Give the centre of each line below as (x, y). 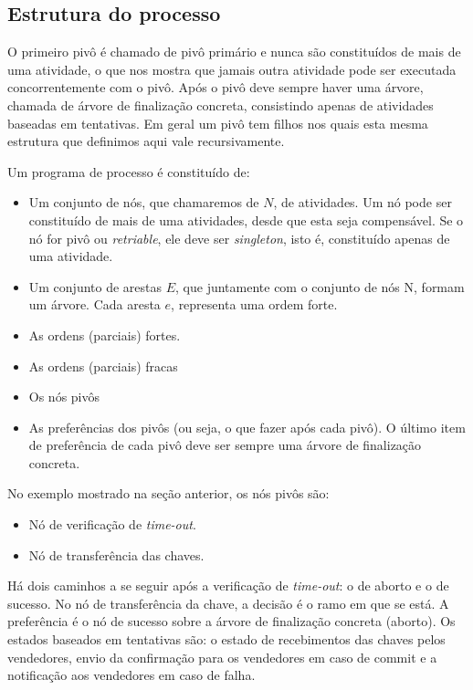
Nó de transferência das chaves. (116, 554)
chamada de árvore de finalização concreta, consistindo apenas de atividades (221, 105)
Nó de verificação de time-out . (112, 524)
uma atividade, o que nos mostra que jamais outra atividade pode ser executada (232, 69)
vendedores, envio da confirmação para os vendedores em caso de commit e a (222, 657)
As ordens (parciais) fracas (103, 366)
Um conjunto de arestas (95, 286)
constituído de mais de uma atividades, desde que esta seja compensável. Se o (246, 220)
